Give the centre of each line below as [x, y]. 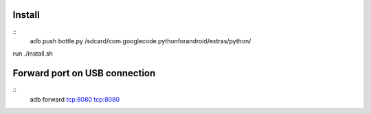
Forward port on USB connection [84, 73]
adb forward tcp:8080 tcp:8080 [75, 99]
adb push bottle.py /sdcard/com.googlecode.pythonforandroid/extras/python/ [140, 41]
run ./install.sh [33, 54]
